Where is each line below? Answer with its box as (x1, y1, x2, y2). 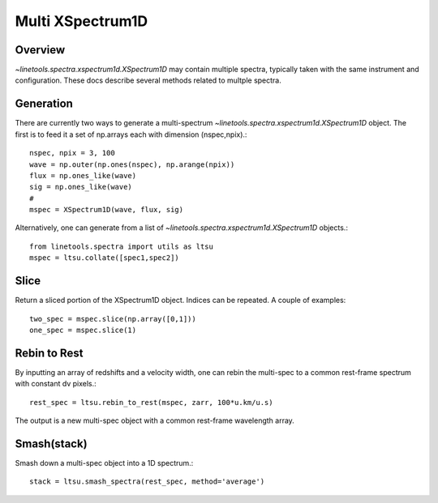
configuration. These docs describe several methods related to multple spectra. (15, 75, 281, 85)
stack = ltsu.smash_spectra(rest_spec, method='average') (29, 477, 265, 486)
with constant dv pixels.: (15, 379, 97, 389)
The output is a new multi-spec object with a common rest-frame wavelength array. (15, 416, 295, 425)
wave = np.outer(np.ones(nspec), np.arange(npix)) (29, 160, 235, 169)
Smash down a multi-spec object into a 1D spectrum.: (15, 458, 194, 467)
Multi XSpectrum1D (15, 12, 148, 30)
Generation (15, 97, 73, 111)
